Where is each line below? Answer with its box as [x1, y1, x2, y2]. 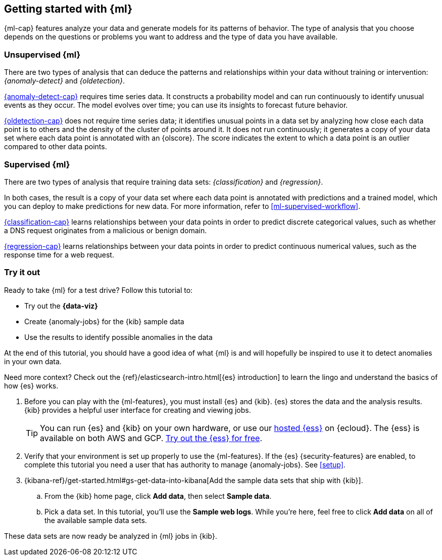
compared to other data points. [4, 142, 107, 151]
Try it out [4, 267, 40, 278]
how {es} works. [4, 381, 59, 390]
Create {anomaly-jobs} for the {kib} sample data [24, 317, 184, 326]
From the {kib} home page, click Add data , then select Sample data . [44, 491, 272, 500]
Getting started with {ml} [4, 3, 132, 15]
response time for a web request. [4, 250, 114, 259]
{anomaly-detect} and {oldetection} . [4, 76, 125, 85]
